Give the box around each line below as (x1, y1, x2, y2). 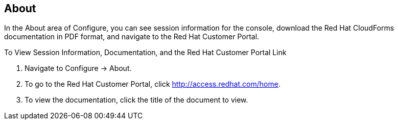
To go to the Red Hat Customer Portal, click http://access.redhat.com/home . (25, 80, 280, 89)
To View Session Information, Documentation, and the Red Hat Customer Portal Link (4, 48, 287, 57)
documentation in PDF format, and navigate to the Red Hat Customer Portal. (4, 32, 260, 41)
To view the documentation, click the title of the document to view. (25, 95, 248, 105)
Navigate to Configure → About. (25, 64, 132, 73)
